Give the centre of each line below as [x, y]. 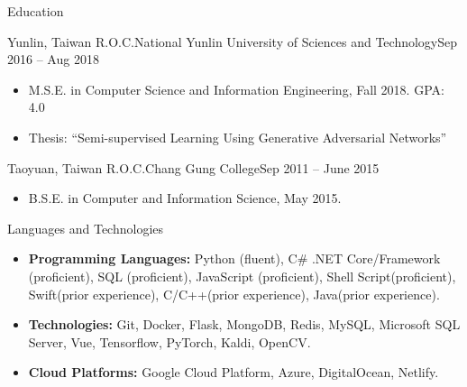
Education [36, 11]
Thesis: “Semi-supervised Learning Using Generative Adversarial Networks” [238, 137]
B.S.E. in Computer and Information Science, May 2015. [185, 198]
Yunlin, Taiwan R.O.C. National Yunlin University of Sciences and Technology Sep [233, 41]
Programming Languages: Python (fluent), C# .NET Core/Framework [234, 258]
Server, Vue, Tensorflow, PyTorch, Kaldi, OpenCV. [169, 341]
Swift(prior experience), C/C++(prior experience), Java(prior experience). [234, 294]
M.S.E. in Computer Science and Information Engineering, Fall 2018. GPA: [236, 89]
